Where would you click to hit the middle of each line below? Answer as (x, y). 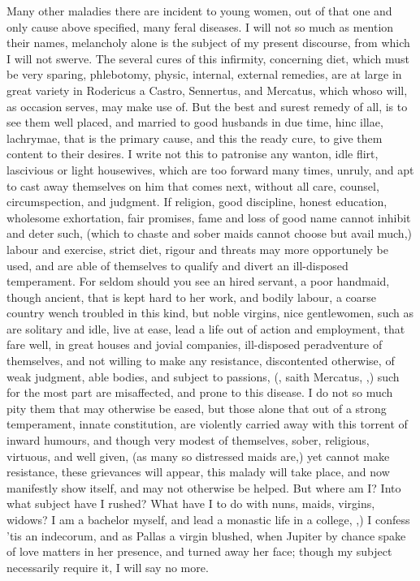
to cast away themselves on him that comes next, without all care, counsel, (193, 185)
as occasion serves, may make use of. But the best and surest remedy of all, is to (207, 106)
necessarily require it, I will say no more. (108, 567)
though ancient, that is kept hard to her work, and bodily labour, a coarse (192, 297)
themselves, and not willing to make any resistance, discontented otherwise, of (201, 361)
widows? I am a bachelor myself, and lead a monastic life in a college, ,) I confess (208, 519)
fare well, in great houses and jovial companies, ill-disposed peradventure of (195, 344)
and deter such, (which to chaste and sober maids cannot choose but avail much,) (209, 233)
